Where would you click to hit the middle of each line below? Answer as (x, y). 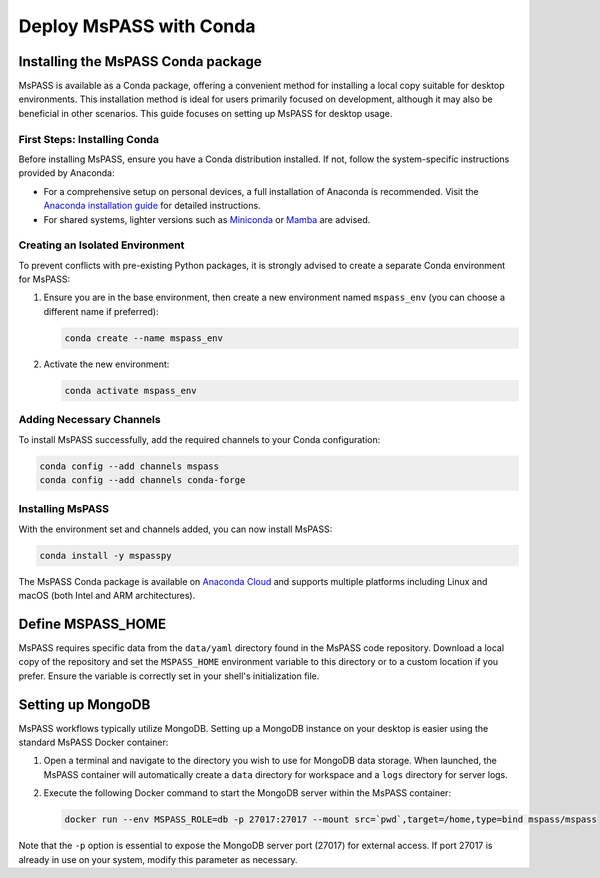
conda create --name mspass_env (144, 338)
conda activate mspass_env (130, 390)
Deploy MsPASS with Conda (137, 26)
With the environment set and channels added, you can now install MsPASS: (175, 529)
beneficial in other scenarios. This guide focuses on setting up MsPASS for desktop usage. (205, 113)
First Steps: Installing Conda (89, 139)
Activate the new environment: (106, 364)
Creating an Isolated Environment (101, 245)
